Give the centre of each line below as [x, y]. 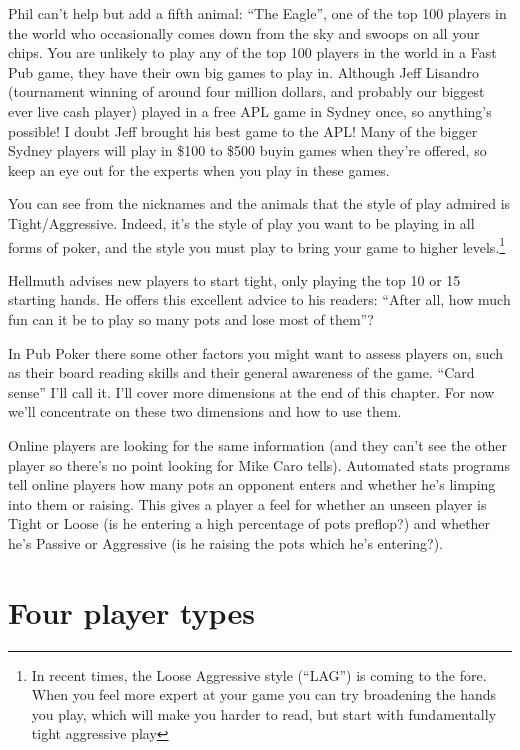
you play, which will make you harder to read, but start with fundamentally [264, 713]
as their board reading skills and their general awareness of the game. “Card [241, 372]
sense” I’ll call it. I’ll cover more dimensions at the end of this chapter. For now [251, 391]
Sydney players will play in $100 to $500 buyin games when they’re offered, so [247, 150]
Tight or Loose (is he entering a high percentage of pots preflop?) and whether [249, 523]
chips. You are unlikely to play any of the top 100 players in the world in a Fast [252, 52]
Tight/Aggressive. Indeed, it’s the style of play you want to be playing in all [241, 222]
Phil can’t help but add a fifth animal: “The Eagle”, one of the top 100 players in [257, 13]
